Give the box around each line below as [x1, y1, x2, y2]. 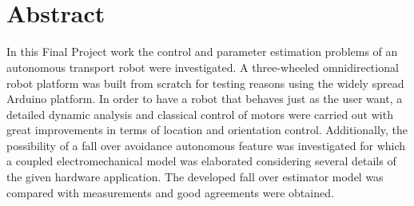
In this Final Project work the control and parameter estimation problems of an [6, 43, 398, 60]
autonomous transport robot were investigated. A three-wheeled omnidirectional [6, 58, 399, 75]
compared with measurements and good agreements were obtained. [6, 184, 334, 200]
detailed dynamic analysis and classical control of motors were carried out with [6, 105, 393, 122]
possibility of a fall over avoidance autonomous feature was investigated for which [6, 137, 406, 153]
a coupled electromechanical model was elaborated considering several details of [6, 153, 396, 169]
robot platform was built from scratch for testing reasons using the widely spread [6, 74, 404, 91]
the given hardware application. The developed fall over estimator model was [6, 168, 384, 185]
